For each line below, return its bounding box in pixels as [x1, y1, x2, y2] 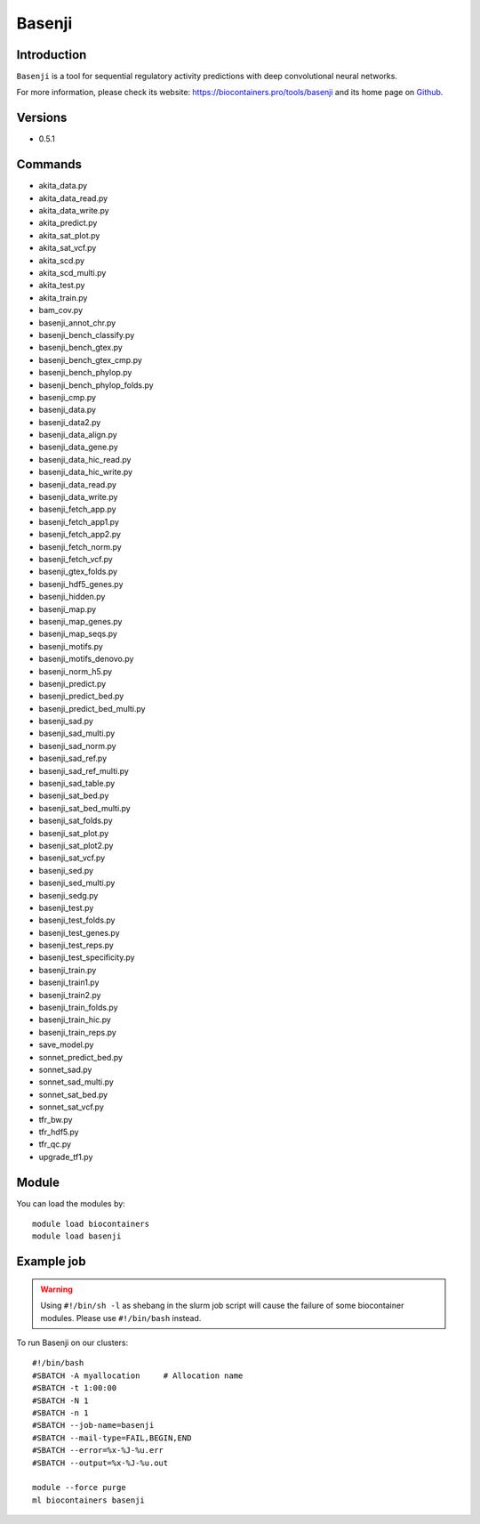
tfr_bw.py [38, 1114, 73, 1125]
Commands [16, 157, 83, 173]
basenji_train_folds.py [38, 1002, 119, 1013]
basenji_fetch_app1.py [38, 516, 120, 527]
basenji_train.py [38, 964, 97, 975]
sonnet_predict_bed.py [38, 1052, 124, 1062]
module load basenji [32, 1231, 122, 1241]
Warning [40, 1284, 73, 1294]
